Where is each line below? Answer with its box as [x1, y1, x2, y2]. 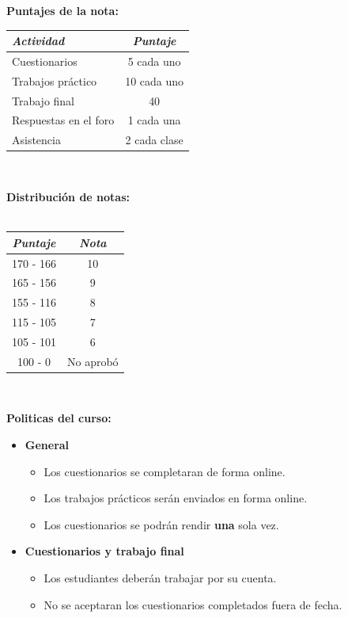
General [25, 437, 70, 453]
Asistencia [12, 132, 61, 148]
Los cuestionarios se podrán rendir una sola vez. [43, 516, 279, 532]
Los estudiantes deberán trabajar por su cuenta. [43, 570, 277, 586]
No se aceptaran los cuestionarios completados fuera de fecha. [43, 596, 342, 612]
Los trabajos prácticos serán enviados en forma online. [43, 490, 308, 506]
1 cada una [127, 112, 181, 128]
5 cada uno [127, 52, 181, 69]
